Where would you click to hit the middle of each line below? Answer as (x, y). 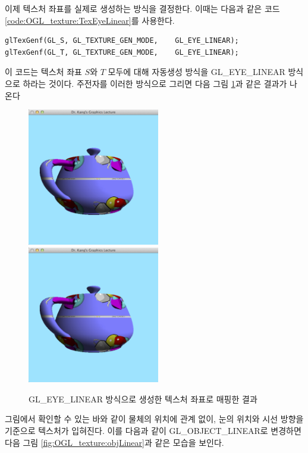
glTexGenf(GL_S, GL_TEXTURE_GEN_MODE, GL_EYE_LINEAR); (122, 41)
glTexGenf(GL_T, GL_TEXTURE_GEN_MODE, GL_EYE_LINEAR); (122, 52)
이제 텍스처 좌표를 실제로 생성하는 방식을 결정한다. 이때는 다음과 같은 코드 (142, 8)
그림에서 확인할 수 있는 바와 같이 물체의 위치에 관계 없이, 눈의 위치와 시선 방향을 (154, 419)
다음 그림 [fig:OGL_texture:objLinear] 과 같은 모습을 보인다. (114, 442)
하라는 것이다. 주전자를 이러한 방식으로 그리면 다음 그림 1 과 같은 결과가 (155, 83)
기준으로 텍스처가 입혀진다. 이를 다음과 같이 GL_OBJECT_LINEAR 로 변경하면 (153, 431)
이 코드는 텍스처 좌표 (43, 72)
